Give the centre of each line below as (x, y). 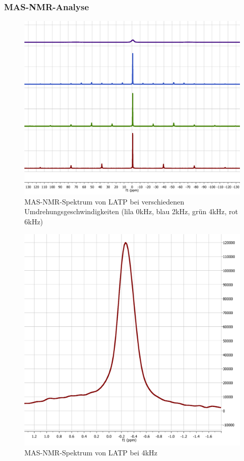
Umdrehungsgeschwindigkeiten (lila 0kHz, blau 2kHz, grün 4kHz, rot (131, 211)
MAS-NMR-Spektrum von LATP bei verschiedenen (104, 201)
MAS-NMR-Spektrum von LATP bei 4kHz (91, 453)
